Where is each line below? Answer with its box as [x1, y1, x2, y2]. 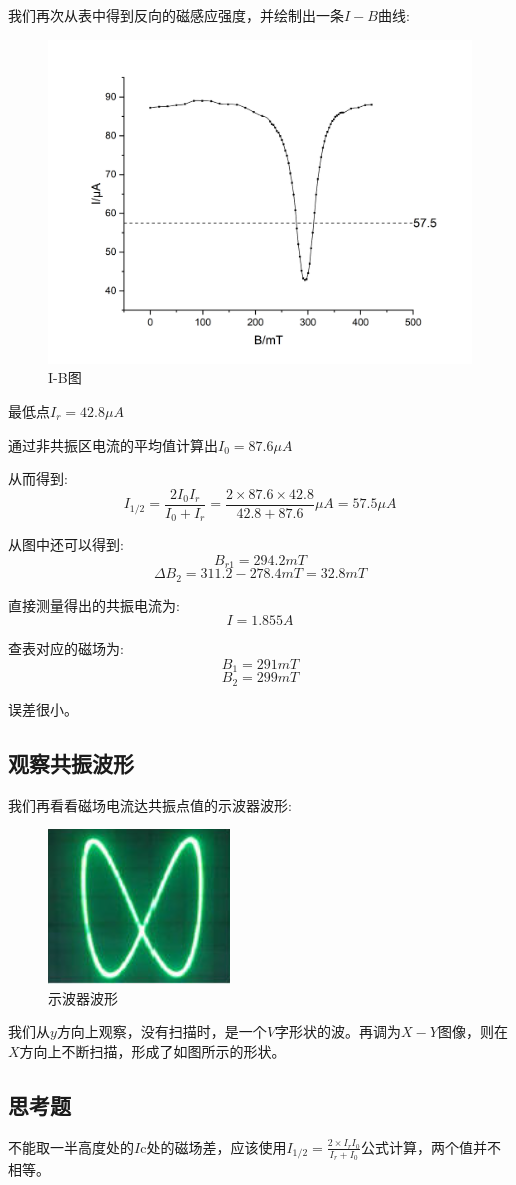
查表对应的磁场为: [8, 638, 124, 659]
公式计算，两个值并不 [360, 1136, 501, 1157]
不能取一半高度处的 [8, 1136, 134, 1157]
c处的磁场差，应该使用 [140, 1136, 287, 1157]
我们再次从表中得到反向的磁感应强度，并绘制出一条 [8, 5, 344, 25]
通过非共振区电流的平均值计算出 [8, 434, 218, 455]
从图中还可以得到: [8, 534, 124, 555]
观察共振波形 [8, 747, 134, 778]
